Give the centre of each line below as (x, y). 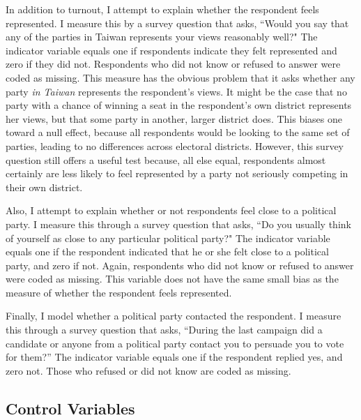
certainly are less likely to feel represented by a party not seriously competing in (177, 173)
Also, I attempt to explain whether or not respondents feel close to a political (171, 210)
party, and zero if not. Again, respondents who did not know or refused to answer (180, 265)
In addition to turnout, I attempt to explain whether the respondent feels (162, 9)
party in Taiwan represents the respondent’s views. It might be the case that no (176, 91)
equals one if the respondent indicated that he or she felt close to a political (167, 252)
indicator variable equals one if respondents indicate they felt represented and (171, 50)
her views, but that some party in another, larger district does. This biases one (174, 118)
